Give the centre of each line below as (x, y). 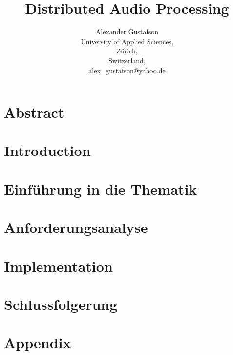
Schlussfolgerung (61, 304)
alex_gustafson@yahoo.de (127, 70)
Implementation (58, 266)
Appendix (38, 342)
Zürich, (127, 51)
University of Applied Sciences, (127, 41)
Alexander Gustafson (127, 32)
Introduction (47, 150)
